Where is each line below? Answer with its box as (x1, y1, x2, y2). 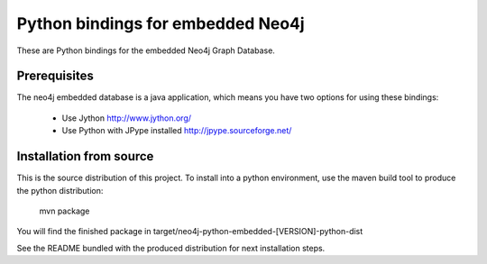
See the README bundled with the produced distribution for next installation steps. (16, 242, 326, 253)
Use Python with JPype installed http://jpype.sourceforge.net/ (61, 125, 292, 136)
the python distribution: (16, 185, 104, 196)
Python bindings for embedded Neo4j (16, 14, 306, 33)
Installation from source (16, 149, 154, 164)
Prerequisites (16, 68, 94, 84)
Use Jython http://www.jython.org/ (61, 113, 192, 123)
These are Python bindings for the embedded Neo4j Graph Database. (16, 45, 275, 56)
